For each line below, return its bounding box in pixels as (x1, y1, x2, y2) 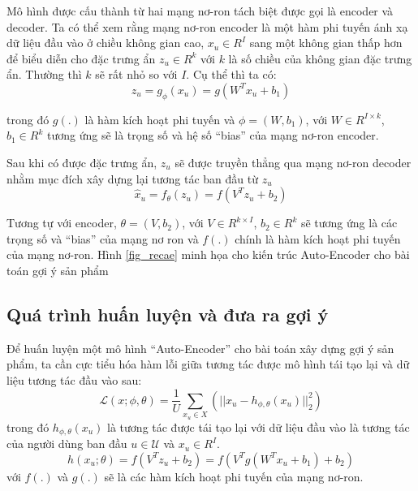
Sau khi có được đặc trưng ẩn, (6, 153, 157, 170)
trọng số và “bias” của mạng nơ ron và (6, 230, 199, 247)
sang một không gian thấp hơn (249, 34, 403, 51)
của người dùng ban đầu (6, 435, 127, 452)
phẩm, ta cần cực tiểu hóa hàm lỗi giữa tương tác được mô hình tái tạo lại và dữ (6, 355, 410, 373)
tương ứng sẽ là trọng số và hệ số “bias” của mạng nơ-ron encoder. (46, 127, 379, 144)
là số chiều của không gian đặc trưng (228, 50, 412, 67)
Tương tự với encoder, (6, 214, 117, 231)
